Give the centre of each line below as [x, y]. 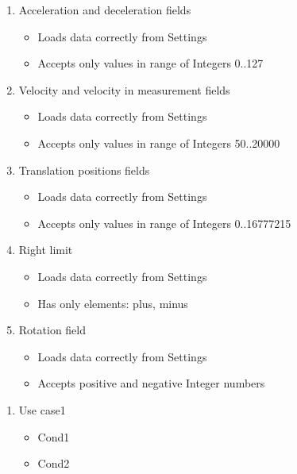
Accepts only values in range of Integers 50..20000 [159, 143]
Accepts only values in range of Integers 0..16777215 [164, 223]
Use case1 [42, 409]
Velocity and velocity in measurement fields [124, 89]
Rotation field [52, 330]
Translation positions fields [84, 170]
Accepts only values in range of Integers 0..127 [150, 63]
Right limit [46, 250]
